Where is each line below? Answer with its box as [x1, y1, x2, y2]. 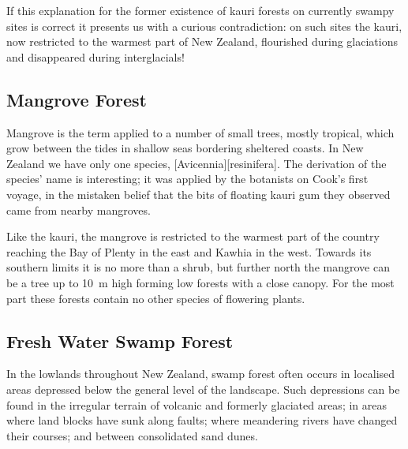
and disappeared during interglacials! [6, 48, 185, 65]
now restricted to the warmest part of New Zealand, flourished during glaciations [6, 33, 398, 50]
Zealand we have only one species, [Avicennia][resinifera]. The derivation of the [6, 155, 387, 171]
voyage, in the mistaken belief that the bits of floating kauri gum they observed [6, 185, 391, 202]
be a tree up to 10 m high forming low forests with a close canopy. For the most [6, 274, 395, 290]
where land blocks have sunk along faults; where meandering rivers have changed [6, 412, 398, 428]
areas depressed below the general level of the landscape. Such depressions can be [6, 380, 400, 397]
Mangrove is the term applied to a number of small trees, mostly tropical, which [6, 124, 395, 140]
